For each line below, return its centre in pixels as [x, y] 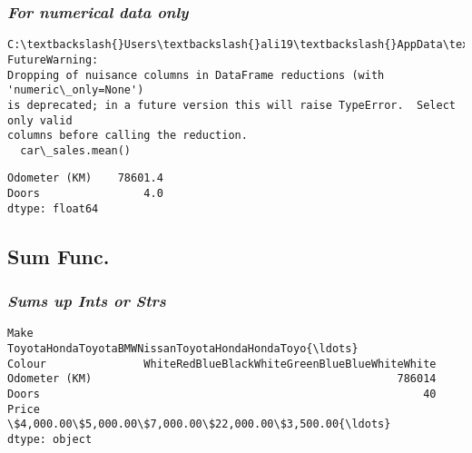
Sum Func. [59, 256]
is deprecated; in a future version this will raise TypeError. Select [231, 105]
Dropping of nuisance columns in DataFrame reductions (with [196, 75]
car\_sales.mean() [76, 150]
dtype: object [50, 440]
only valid [40, 120]
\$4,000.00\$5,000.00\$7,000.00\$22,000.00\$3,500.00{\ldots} [199, 424]
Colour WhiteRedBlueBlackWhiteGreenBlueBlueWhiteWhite [222, 364]
